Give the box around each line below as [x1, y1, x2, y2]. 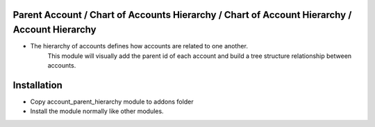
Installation [12, 79, 62, 91]
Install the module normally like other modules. [30, 107, 164, 115]
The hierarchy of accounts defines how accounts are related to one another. [30, 42, 248, 50]
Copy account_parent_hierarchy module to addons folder [30, 97, 194, 106]
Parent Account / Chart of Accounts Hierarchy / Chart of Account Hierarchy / [12, 9, 352, 21]
